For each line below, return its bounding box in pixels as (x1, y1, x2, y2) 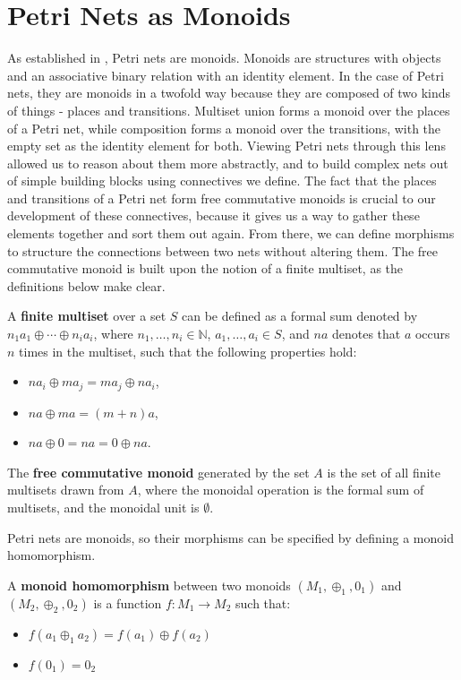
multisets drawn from (7, 480, 124, 499)
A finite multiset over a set (7, 306, 166, 325)
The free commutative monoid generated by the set (7, 462, 310, 481)
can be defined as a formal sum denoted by (182, 306, 418, 325)
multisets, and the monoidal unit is (7, 498, 200, 517)
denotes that (331, 324, 401, 343)
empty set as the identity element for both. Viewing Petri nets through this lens (7, 136, 446, 155)
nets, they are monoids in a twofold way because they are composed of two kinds (7, 83, 451, 102)
